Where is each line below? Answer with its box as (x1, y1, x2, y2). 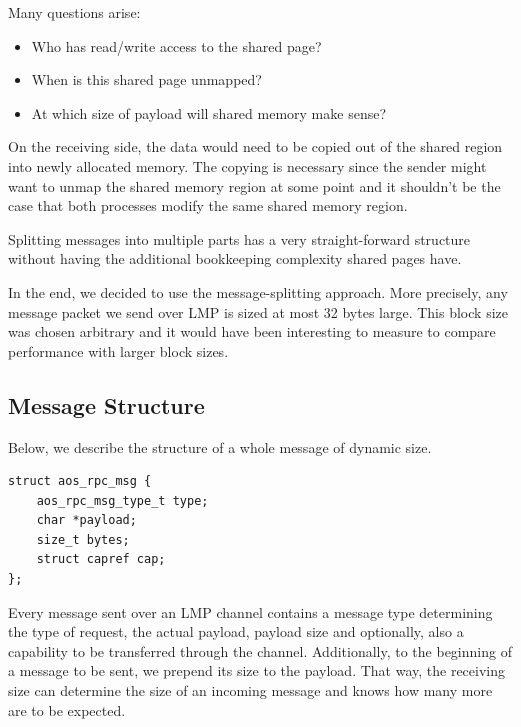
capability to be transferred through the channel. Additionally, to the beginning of (8, 640, 512, 661)
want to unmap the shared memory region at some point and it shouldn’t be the (8, 175, 501, 196)
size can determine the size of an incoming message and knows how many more (8, 680, 493, 701)
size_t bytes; (36, 532, 130, 547)
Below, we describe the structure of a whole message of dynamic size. (8, 436, 432, 457)
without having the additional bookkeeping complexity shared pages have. (8, 248, 462, 269)
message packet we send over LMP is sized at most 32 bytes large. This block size (8, 301, 508, 322)
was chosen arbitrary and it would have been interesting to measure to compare (8, 321, 496, 342)
